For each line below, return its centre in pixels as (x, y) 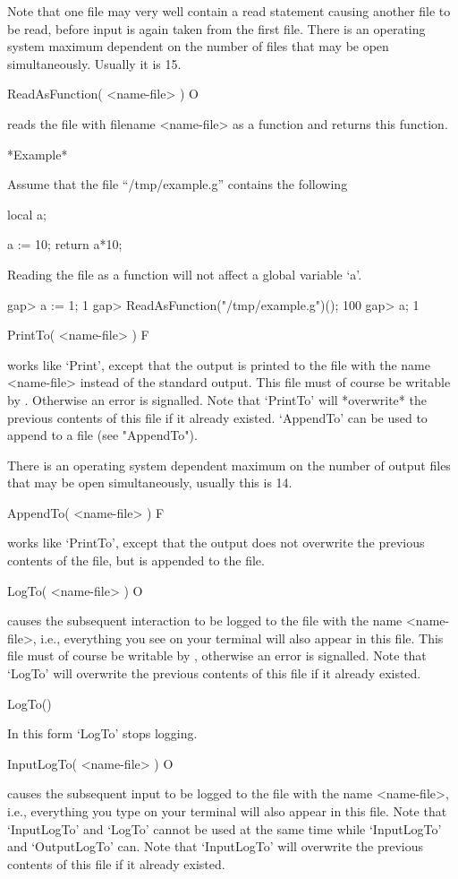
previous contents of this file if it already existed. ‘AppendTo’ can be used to (217, 417)
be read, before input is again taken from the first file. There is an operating (216, 28)
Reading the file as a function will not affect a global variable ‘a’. (185, 274)
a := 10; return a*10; (65, 244)
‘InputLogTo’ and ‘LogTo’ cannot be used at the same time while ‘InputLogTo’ (225, 828)
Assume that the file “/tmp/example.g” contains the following (178, 184)
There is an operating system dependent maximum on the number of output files (229, 465)
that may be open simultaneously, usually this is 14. (150, 483)
